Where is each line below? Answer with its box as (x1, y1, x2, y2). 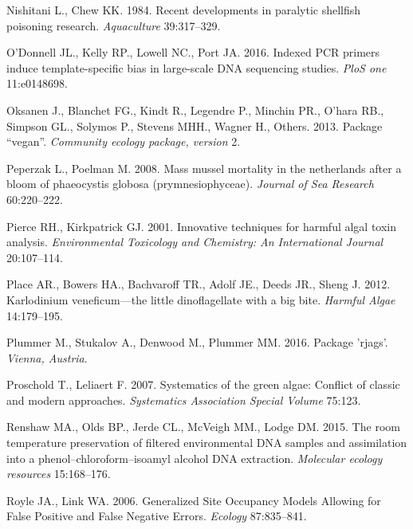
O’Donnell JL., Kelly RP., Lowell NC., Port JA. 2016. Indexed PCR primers (6, 44, 380, 61)
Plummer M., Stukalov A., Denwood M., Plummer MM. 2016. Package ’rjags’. (6, 334, 388, 351)
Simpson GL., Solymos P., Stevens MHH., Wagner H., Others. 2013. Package (6, 117, 383, 134)
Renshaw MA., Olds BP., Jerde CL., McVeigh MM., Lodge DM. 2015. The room (6, 418, 400, 435)
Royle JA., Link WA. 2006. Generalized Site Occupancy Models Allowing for (6, 492, 381, 508)
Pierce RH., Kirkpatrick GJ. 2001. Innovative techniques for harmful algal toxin (6, 217, 397, 234)
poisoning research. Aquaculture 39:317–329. (6, 17, 221, 33)
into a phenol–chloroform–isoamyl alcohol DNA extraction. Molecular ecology (6, 449, 383, 466)
